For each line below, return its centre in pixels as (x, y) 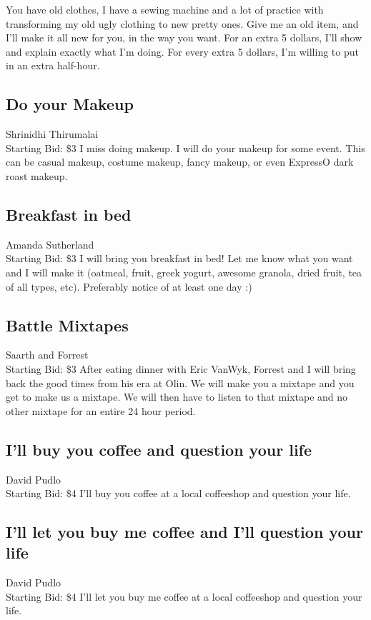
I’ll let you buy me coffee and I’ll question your (184, 532)
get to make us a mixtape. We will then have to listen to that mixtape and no (177, 397)
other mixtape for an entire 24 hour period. (101, 410)
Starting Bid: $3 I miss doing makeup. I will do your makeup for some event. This (185, 147)
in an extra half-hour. (53, 65)
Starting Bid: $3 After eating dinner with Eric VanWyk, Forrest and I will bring (181, 368)
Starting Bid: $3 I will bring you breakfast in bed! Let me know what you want (179, 258)
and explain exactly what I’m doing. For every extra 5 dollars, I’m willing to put (182, 51)
